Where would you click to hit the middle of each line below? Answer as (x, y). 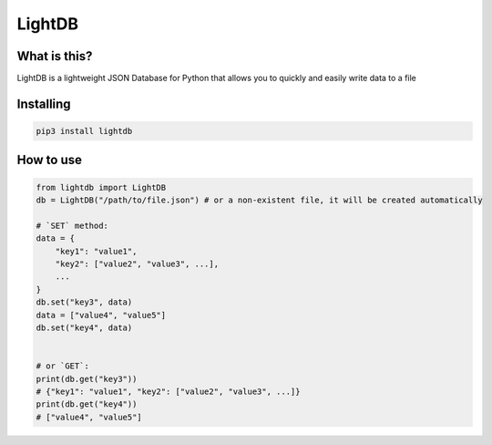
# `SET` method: (72, 225)
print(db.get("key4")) (87, 404)
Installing (44, 103)
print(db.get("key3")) (87, 379)
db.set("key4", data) (84, 327)
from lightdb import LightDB (101, 187)
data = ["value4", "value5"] (101, 315)
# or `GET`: (63, 366)
